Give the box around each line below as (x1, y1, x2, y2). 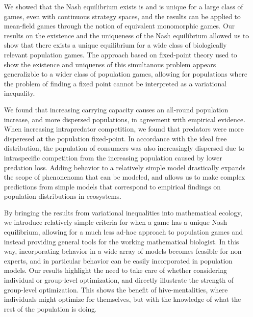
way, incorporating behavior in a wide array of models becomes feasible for (4, 246, 228, 256)
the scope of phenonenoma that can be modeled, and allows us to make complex (4, 172, 245, 182)
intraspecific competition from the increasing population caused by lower (4, 152, 222, 162)
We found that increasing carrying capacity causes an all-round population (4, 104, 228, 114)
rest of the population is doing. (4, 303, 97, 314)
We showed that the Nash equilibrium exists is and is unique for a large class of (4, 1, 243, 11)
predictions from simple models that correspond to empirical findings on (4, 181, 221, 191)
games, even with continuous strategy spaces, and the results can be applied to (4, 11, 241, 21)
